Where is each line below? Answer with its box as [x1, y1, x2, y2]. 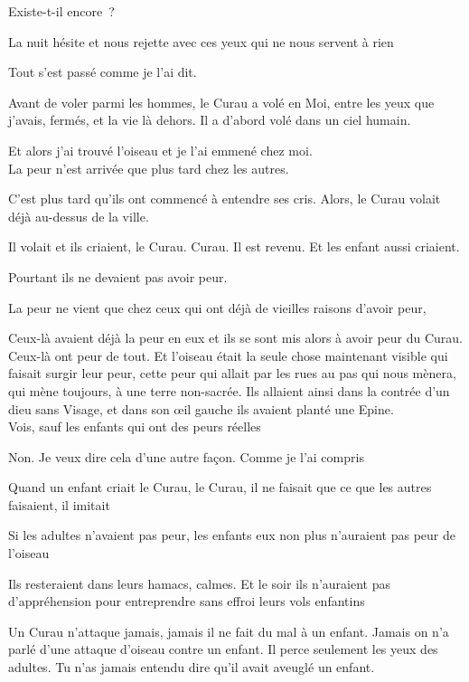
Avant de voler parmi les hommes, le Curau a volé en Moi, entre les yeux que [8, 92, 435, 111]
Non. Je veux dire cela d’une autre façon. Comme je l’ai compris [8, 447, 364, 466]
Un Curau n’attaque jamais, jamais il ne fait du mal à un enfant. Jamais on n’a [8, 621, 449, 640]
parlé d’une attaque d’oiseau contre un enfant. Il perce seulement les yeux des [8, 639, 438, 658]
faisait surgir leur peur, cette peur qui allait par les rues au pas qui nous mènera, [8, 364, 456, 383]
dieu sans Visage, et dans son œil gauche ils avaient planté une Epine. [8, 399, 394, 418]
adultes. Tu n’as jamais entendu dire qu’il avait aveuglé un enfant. [8, 658, 375, 677]
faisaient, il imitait [8, 495, 110, 514]
